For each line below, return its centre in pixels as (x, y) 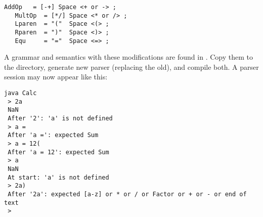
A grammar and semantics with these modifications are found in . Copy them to (128, 57)
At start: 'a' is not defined (58, 177)
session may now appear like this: (56, 77)
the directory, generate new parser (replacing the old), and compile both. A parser (131, 67)
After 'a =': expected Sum (53, 135)
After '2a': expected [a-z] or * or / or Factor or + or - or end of (127, 194)
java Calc (20, 93)
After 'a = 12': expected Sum (58, 152)
